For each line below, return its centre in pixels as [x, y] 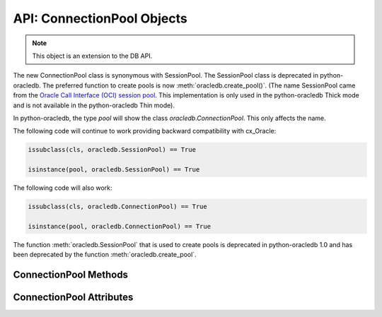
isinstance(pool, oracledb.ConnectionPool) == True [120, 226]
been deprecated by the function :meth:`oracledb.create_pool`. [105, 255]
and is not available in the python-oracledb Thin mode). [94, 105]
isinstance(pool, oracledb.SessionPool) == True [114, 170]
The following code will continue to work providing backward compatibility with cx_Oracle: [145, 131]
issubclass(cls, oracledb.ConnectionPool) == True [118, 207]
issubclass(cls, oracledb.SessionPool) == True [112, 150]
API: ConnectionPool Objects [100, 18]
